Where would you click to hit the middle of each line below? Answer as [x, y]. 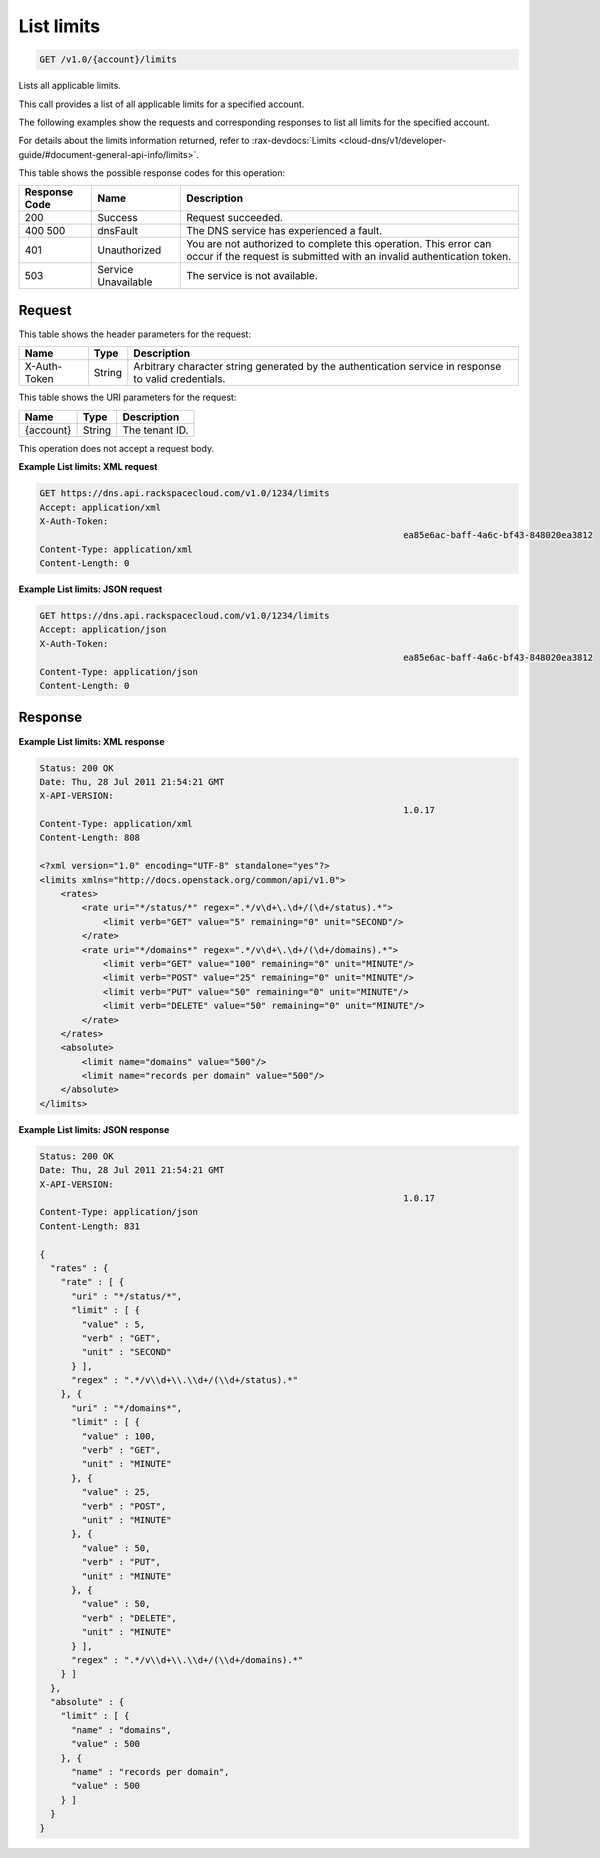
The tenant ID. [155, 430]
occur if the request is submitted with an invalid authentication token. [349, 257]
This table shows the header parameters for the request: [135, 334]
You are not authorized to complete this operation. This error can [339, 244]
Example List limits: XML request [88, 467]
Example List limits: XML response [91, 741]
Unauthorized [129, 250]
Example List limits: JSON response [94, 1129]
